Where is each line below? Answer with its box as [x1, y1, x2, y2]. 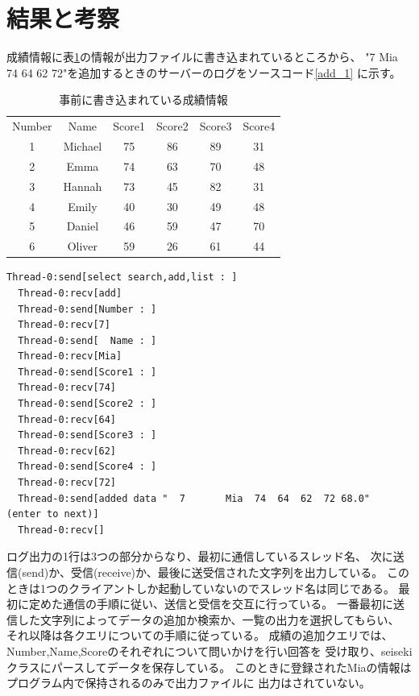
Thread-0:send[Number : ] [18, 303, 157, 315]
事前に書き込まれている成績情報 [59, 91, 228, 108]
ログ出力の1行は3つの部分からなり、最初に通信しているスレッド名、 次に [6, 548, 393, 565]
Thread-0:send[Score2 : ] [18, 398, 157, 410]
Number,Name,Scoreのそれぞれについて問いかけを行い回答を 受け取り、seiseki [6, 642, 413, 659]
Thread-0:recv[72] [18, 477, 117, 489]
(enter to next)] [6, 508, 99, 520]
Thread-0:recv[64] [18, 413, 117, 425]
